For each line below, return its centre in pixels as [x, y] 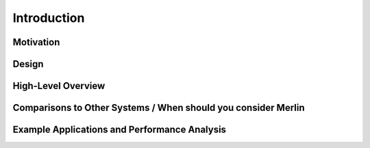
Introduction [49, 18]
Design [28, 64]
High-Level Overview [59, 86]
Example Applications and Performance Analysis [119, 130]
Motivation [36, 42]
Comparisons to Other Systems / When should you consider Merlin [159, 108]
